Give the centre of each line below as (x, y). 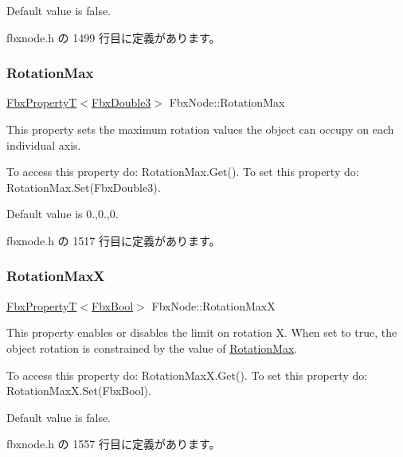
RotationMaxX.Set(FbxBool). (79, 391)
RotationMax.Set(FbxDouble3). (84, 187)
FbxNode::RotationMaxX (213, 305)
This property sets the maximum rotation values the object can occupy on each (200, 129)
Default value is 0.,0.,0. (63, 214)
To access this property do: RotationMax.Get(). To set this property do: (183, 172)
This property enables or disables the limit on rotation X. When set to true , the (202, 332)
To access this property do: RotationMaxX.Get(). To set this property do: (187, 375)
